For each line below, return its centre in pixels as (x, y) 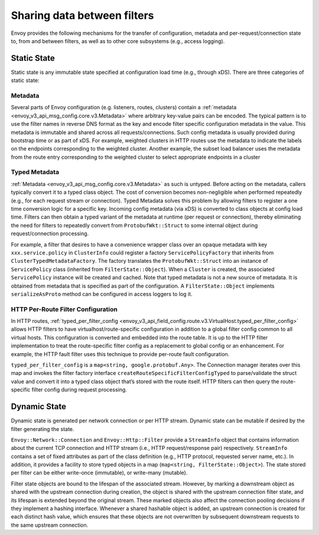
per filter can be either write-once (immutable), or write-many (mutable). (99, 473)
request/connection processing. (50, 234)
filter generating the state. (43, 429)
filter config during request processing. (79, 390)
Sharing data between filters (82, 15)
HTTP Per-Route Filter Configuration (64, 309)
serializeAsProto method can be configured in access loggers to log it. (102, 294)
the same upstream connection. (50, 525)
